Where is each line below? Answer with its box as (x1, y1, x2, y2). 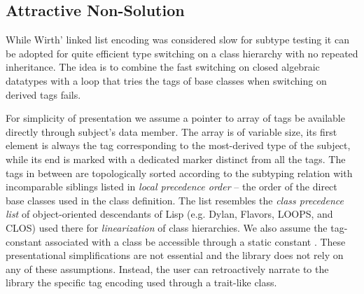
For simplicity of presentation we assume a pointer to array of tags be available (6, 111, 345, 125)
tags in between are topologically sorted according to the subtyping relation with (6, 165, 353, 180)
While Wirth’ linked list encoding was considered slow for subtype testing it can (6, 32, 349, 47)
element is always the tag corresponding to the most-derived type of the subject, (6, 138, 351, 153)
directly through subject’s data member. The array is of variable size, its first (6, 124, 337, 139)
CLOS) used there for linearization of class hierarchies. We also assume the (6, 220, 328, 234)
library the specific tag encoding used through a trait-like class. (6, 275, 277, 290)
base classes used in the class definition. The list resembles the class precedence (6, 192, 344, 207)
